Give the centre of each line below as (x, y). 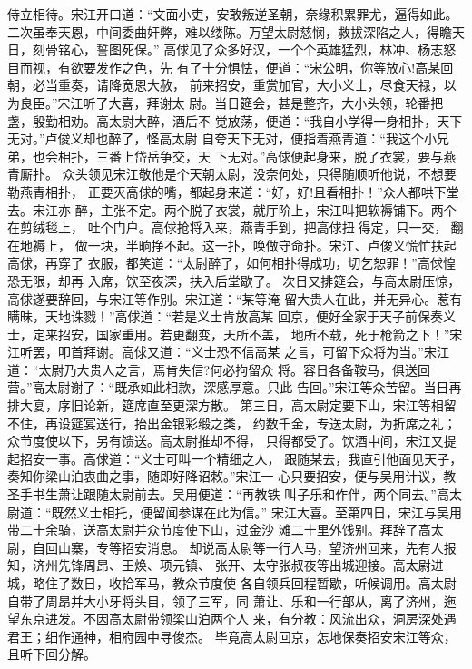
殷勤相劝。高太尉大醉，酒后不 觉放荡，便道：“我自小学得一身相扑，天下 (247, 120)
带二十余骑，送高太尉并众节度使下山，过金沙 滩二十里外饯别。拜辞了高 (219, 530)
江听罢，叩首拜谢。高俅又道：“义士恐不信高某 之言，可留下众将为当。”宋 (222, 352)
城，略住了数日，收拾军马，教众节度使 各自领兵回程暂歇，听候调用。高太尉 (232, 583)
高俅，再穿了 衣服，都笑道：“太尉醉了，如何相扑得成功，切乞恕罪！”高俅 (225, 263)
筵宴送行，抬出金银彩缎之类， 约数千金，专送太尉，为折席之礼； (263, 423)
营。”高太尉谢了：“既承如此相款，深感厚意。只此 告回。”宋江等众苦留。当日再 (235, 387)
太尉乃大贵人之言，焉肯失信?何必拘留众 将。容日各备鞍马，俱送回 (234, 369)
